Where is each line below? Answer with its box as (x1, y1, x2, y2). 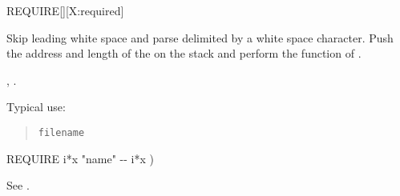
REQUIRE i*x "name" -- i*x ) (6, 150, 154, 166)
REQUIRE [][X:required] (6, 2, 124, 18)
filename (38, 126, 85, 138)
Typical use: (6, 98, 66, 115)
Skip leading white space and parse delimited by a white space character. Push (6, 29, 394, 46)
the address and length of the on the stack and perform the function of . (6, 45, 362, 62)
